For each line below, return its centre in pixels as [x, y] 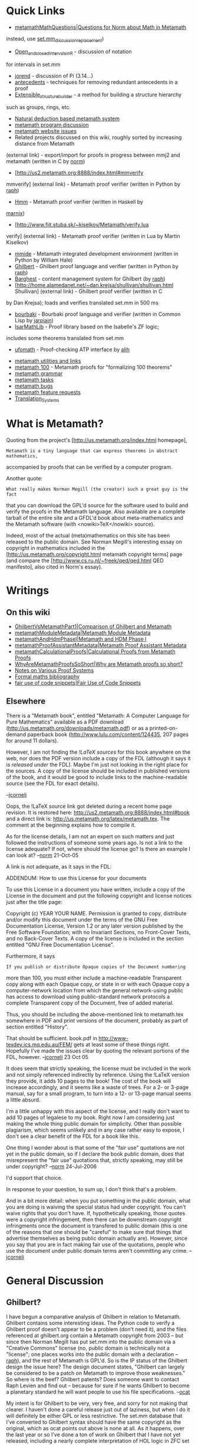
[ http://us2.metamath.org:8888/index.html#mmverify [79, 173]
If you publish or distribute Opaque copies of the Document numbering [96, 967]
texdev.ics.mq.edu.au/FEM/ [39, 1044]
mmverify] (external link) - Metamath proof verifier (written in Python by [93, 184]
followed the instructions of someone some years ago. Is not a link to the [94, 842]
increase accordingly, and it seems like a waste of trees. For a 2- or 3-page [98, 1087]
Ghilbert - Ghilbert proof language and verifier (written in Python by [96, 266]
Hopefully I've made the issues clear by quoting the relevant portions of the [98, 1051]
